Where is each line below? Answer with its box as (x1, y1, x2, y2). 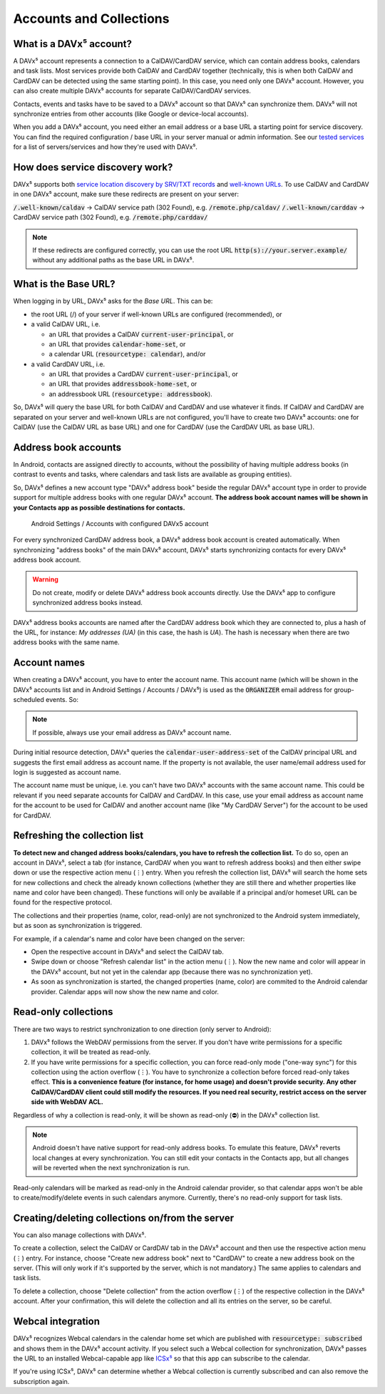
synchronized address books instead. (32, 599, 143, 607)
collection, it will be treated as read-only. (31, 1048, 151, 1056)
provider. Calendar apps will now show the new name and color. (31, 987, 219, 996)
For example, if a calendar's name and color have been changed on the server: (13, 934, 245, 943)
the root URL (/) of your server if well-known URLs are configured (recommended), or (31, 310, 282, 319)
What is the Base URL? (13, 278, 115, 290)
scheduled (13, 696, 44, 704)
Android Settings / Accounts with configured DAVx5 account (31, 519, 209, 527)
